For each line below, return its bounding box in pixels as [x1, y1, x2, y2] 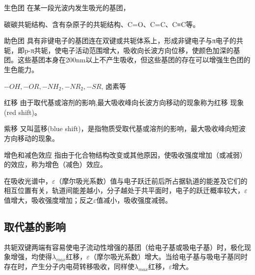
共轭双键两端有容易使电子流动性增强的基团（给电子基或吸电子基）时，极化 [4, 242, 244, 252]
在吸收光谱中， [4, 175, 52, 186]
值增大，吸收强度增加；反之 [4, 194, 93, 205]
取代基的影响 [4, 219, 66, 234]
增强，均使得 [10, 251, 52, 262]
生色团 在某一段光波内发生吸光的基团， [4, 2, 130, 12]
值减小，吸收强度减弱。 [96, 194, 172, 205]
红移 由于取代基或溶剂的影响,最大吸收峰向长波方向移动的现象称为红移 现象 [4, 97, 244, 108]
